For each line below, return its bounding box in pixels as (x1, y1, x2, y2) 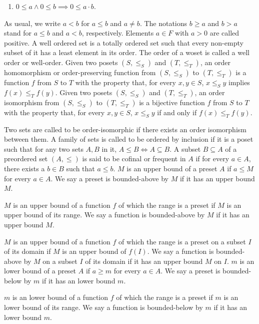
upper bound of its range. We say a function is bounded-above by (4, 209, 205, 220)
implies (228, 77, 250, 87)
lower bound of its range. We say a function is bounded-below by (4, 302, 203, 312)
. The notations (139, 18, 187, 28)
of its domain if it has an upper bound (85, 255, 203, 266)
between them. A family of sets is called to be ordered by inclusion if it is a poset (4, 134, 253, 144)
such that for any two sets (4, 143, 83, 154)
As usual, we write (4, 18, 60, 28)
